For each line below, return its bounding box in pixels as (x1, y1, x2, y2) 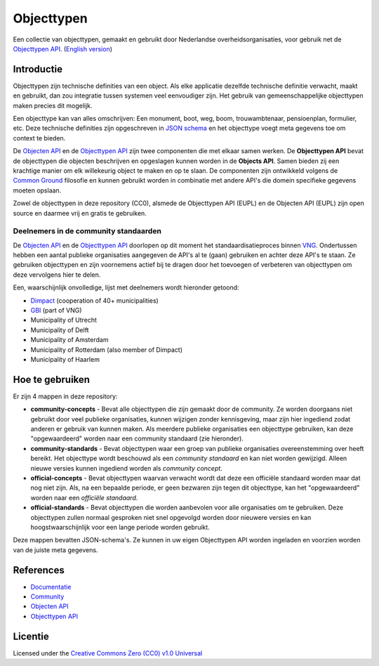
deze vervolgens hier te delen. (13, 270, 101, 279)
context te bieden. (13, 133, 66, 142)
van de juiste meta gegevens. (13, 545, 98, 554)
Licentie (13, 630, 49, 642)
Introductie (13, 63, 63, 75)
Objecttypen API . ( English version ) (13, 44, 112, 53)
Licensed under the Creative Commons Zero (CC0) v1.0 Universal (13, 648, 203, 657)
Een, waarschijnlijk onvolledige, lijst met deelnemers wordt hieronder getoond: (13, 283, 239, 292)
